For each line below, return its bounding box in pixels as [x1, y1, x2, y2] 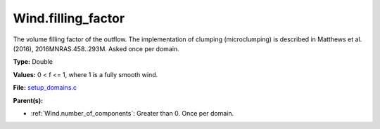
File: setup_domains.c [13, 83, 77, 92]
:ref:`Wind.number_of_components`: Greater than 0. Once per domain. [30, 109, 234, 117]
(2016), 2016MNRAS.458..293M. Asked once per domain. [13, 44, 179, 53]
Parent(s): [13, 96, 44, 104]
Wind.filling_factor [13, 11, 125, 26]
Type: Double [13, 57, 53, 66]
